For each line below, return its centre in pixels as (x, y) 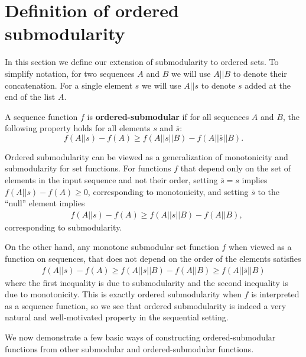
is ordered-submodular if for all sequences (168, 116)
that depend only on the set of (236, 168)
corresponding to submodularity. (64, 227)
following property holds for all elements (78, 128)
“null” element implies (45, 203)
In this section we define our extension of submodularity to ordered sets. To (142, 62)
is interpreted (275, 294)
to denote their (260, 73)
